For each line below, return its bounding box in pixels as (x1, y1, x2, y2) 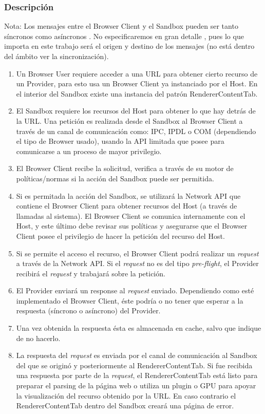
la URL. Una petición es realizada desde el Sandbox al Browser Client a (16, 115, 243, 126)
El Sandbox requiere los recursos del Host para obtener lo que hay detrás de (16, 105, 256, 116)
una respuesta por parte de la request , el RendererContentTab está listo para (16, 370, 258, 381)
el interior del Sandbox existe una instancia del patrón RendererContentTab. (16, 88, 258, 99)
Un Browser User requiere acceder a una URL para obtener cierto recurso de (16, 68, 258, 79)
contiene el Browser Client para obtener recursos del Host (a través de (16, 200, 237, 211)
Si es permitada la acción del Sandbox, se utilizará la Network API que (16, 190, 241, 201)
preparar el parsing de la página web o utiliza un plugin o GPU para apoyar (16, 380, 256, 391)
